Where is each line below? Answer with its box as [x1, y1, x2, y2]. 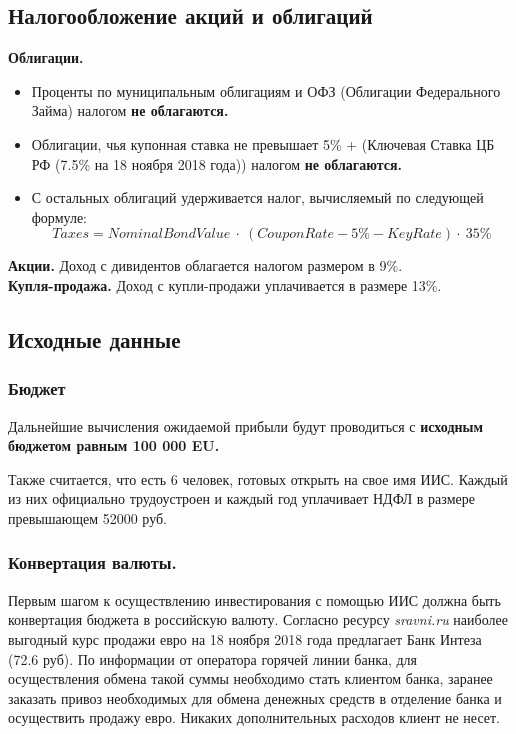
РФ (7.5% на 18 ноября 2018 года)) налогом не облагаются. [31, 153, 402, 174]
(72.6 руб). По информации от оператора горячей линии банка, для [8, 648, 418, 669]
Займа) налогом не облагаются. [31, 100, 229, 121]
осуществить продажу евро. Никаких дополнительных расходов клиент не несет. [8, 707, 500, 728]
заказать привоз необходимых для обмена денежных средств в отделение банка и [8, 687, 502, 708]
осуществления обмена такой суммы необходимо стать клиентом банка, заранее [8, 668, 493, 689]
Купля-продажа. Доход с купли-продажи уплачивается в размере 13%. [8, 274, 442, 295]
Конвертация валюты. [8, 550, 177, 575]
